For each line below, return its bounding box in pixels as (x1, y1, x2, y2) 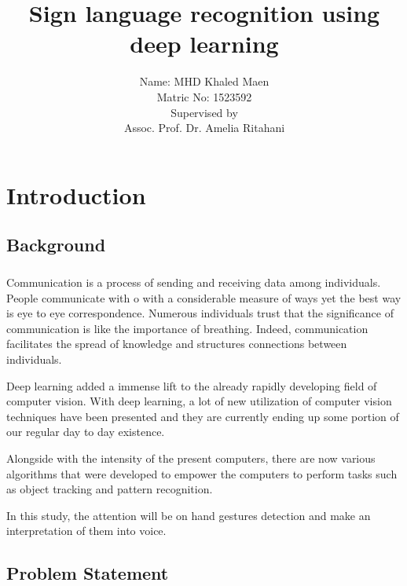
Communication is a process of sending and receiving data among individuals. (6, 274, 381, 291)
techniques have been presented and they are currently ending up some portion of (6, 408, 399, 424)
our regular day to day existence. (6, 423, 165, 440)
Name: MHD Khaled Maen (139, 73, 269, 90)
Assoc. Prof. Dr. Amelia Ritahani (123, 119, 285, 136)
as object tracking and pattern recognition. (6, 481, 213, 497)
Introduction (6, 178, 146, 211)
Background (6, 233, 106, 257)
